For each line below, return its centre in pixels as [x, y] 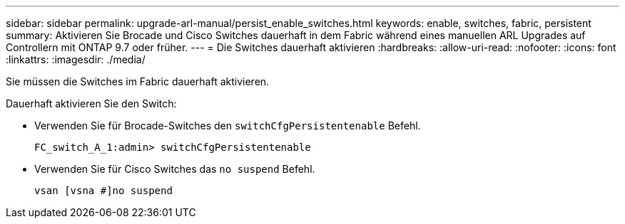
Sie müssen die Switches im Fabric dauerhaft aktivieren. [138, 81]
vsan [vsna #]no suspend [103, 191]
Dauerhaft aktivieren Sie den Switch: [91, 103]
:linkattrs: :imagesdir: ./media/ [76, 59]
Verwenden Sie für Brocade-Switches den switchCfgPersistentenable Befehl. [228, 126]
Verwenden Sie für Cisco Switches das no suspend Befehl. [175, 169]
